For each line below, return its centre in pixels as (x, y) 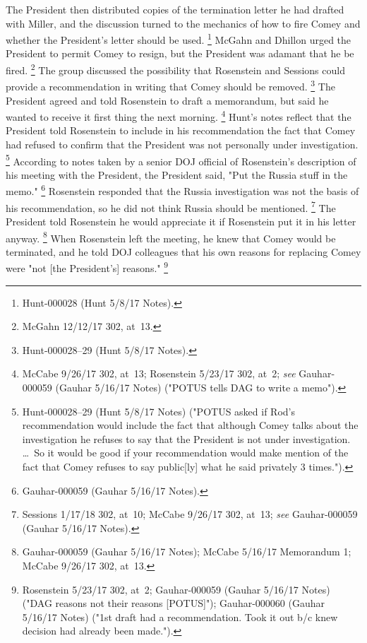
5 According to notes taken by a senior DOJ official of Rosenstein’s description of (181, 160)
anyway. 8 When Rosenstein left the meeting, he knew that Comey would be (171, 237)
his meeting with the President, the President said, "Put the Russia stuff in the (177, 174)
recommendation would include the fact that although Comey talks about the (190, 425)
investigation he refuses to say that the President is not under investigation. (186, 438)
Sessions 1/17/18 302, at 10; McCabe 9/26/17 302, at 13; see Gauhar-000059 (190, 514)
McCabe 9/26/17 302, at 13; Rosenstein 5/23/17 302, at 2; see (159, 373)
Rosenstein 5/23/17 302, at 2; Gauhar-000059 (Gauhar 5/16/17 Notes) (176, 589)
